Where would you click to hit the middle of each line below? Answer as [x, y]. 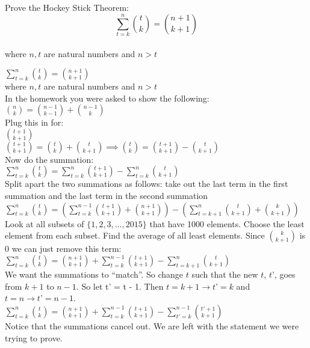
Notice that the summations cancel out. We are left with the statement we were [152, 325]
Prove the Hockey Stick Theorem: [67, 7]
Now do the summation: [49, 159]
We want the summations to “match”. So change [94, 274]
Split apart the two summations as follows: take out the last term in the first [147, 184]
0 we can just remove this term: [63, 249]
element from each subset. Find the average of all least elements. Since [135, 235]
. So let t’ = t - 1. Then [120, 286]
